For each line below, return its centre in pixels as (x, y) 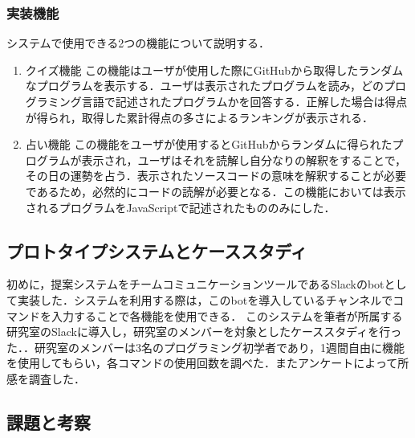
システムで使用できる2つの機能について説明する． (138, 43)
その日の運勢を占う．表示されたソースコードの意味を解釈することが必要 (216, 176)
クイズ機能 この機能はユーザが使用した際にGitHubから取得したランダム (214, 70)
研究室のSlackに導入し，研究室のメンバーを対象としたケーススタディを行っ (204, 332)
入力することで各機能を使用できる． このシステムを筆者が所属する (227, 315)
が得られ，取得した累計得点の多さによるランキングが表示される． (199, 117)
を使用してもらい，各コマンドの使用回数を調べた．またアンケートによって (202, 363)
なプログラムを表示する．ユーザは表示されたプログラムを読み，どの (205, 86)
